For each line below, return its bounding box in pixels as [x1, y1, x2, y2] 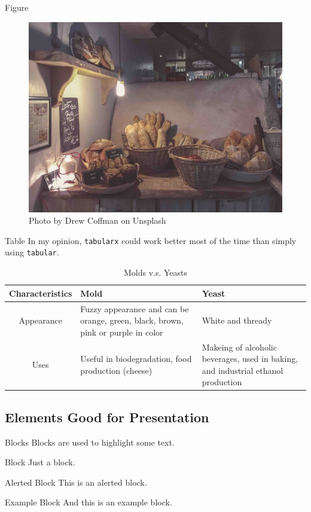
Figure [5, 1, 29, 13]
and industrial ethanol [202, 364, 283, 376]
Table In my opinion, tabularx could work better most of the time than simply [5, 234, 297, 246]
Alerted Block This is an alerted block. [5, 476, 147, 488]
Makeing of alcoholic [202, 340, 277, 353]
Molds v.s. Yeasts [123, 266, 188, 279]
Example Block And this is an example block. [5, 496, 172, 508]
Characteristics [9, 287, 72, 299]
